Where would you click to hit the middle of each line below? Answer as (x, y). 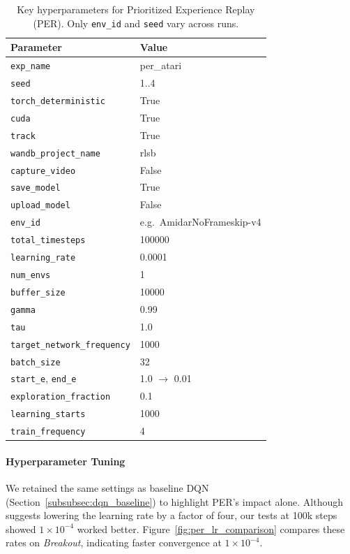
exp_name (31, 67)
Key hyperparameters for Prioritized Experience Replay (136, 9)
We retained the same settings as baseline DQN (107, 488)
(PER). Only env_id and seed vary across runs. (136, 23)
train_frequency (48, 432)
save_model (36, 188)
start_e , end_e (44, 378)
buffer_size (38, 292)
